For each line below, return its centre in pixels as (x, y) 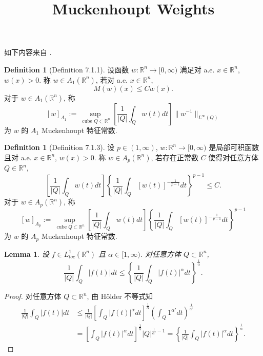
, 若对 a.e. (112, 79)
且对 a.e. (18, 157)
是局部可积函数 (234, 147)
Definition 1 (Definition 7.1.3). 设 (59, 147)
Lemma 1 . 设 (27, 254)
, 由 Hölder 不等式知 (120, 296)
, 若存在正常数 (175, 157)
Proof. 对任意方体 (33, 296)
